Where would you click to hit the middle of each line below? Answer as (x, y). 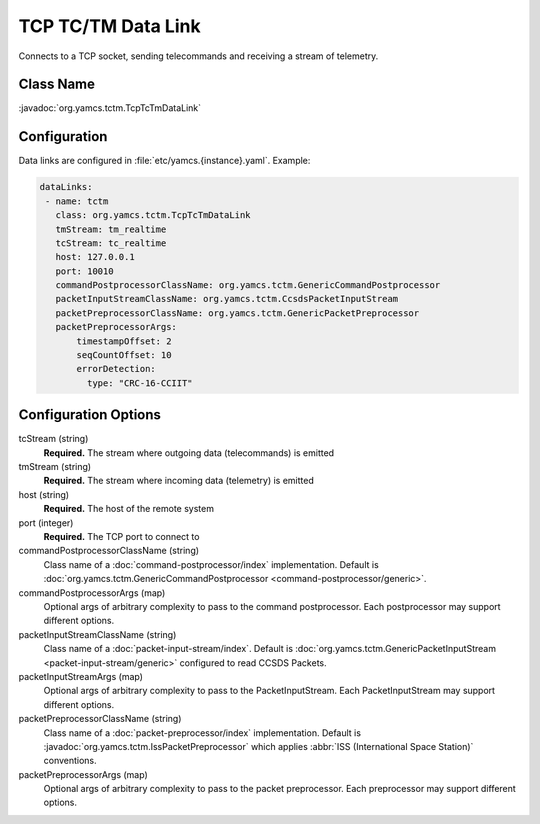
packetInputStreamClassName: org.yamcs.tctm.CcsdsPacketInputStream (227, 299)
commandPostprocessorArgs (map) (92, 592)
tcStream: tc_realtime (111, 243)
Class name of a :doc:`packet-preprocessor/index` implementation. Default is (202, 732)
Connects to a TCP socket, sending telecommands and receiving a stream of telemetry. (198, 56)
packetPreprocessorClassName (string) (100, 719)
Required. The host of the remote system (129, 509)
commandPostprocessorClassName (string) (109, 551)
